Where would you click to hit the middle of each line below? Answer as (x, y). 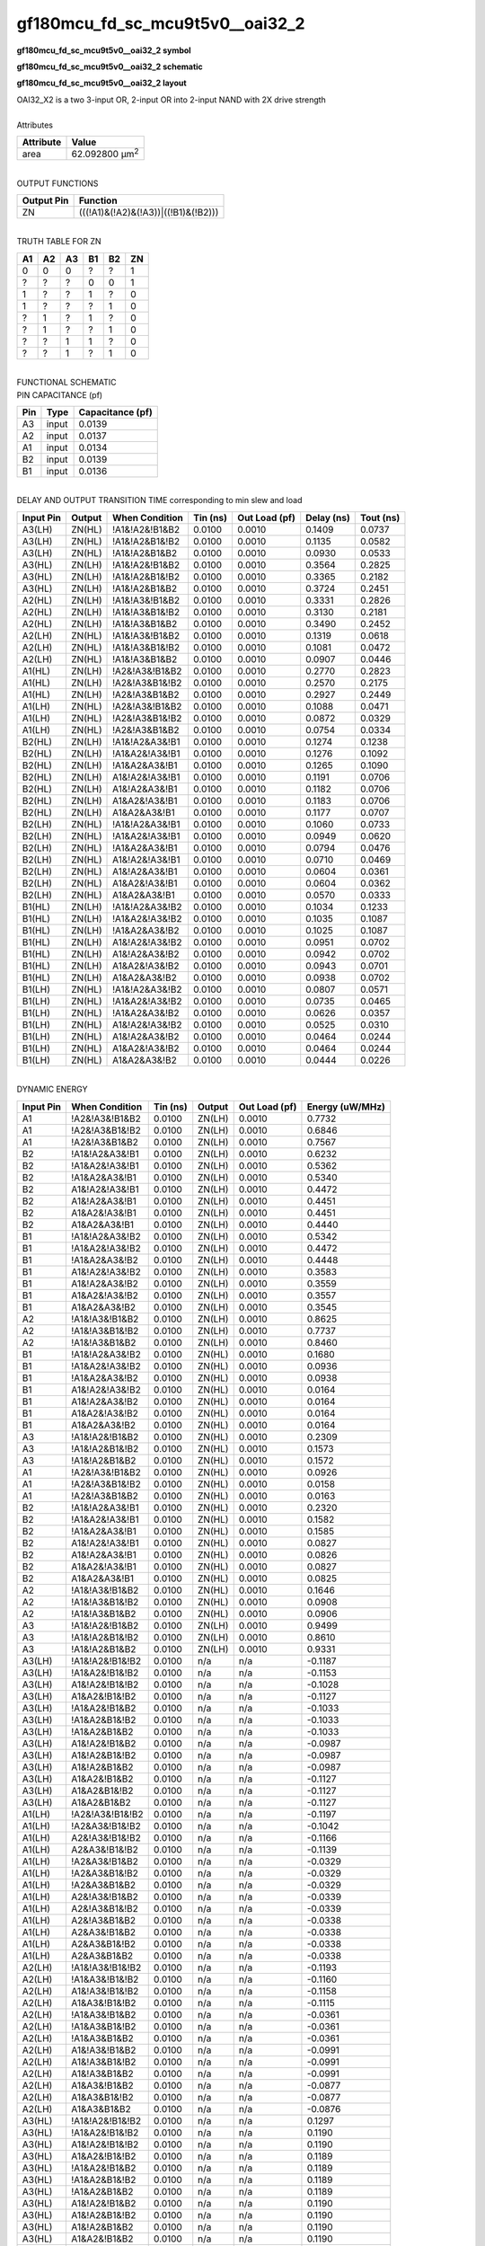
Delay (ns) (328, 517)
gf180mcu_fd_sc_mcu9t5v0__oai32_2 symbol (104, 50)
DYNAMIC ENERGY (52, 1089)
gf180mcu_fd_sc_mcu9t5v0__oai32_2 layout (102, 83)
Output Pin (45, 200)
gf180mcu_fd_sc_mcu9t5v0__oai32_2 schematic (110, 66)
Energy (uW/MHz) (346, 1107)
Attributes (35, 125)
